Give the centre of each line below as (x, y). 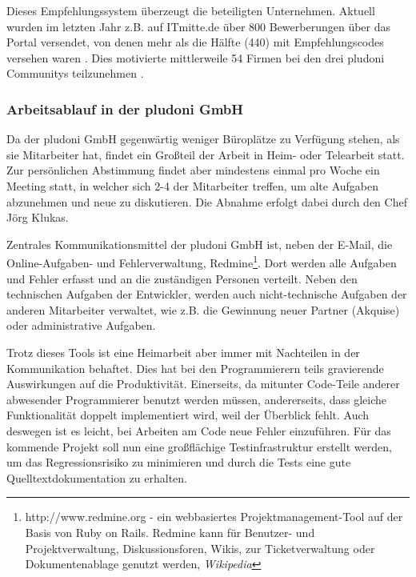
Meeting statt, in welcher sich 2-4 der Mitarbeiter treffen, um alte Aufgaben (193, 185)
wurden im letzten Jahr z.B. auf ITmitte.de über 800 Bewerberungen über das (199, 26)
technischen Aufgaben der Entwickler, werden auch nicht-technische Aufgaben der (207, 294)
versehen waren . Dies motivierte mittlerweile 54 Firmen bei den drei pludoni (196, 57)
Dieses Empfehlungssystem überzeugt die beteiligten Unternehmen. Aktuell (191, 10)
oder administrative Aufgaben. (81, 325)
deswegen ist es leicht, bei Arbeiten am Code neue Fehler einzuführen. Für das (199, 430)
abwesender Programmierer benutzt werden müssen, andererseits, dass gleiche (197, 399)
